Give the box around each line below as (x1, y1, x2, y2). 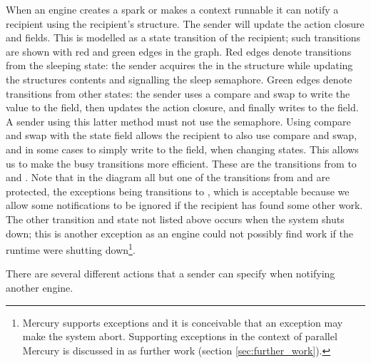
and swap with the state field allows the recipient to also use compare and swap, (6, 128, 357, 143)
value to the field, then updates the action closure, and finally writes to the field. (6, 100, 359, 115)
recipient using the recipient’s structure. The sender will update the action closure (6, 16, 365, 31)
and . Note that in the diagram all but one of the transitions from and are (6, 170, 330, 185)
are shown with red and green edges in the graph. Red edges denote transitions (6, 44, 352, 58)
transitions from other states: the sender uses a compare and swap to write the (6, 86, 350, 101)
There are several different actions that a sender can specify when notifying (6, 266, 335, 281)
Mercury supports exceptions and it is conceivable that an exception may (22, 315, 343, 329)
